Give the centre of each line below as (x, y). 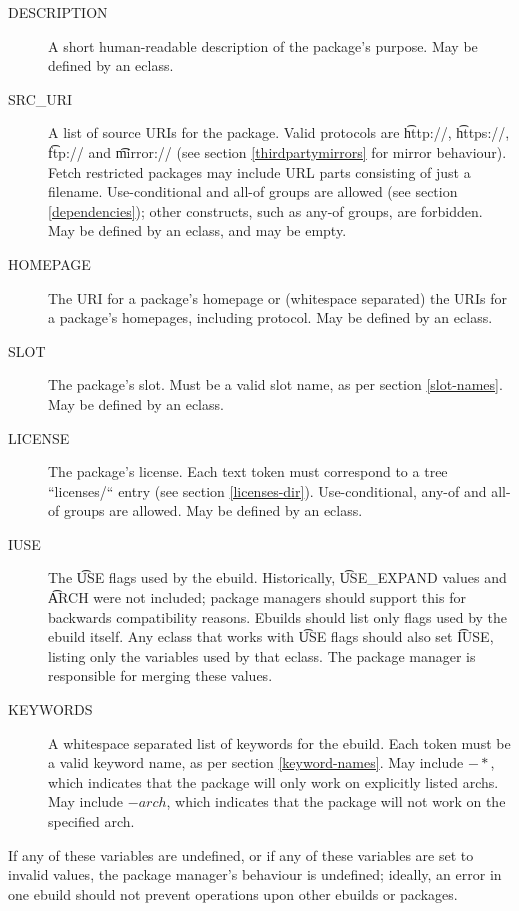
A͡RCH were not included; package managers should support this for (257, 597)
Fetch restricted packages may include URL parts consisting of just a (259, 171)
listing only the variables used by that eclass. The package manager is (262, 655)
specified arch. (91, 821)
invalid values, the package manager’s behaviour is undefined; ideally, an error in (255, 874)
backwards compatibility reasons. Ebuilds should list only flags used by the (278, 616)
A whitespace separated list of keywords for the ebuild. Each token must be (279, 742)
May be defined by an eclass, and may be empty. (197, 230)
